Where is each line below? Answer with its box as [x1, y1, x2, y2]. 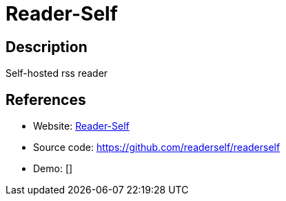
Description [6, 38, 88, 56]
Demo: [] [33, 163, 73, 175]
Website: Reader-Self [33, 120, 130, 132]
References [6, 91, 86, 108]
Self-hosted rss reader [6, 67, 108, 80]
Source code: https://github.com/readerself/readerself [33, 141, 280, 154]
